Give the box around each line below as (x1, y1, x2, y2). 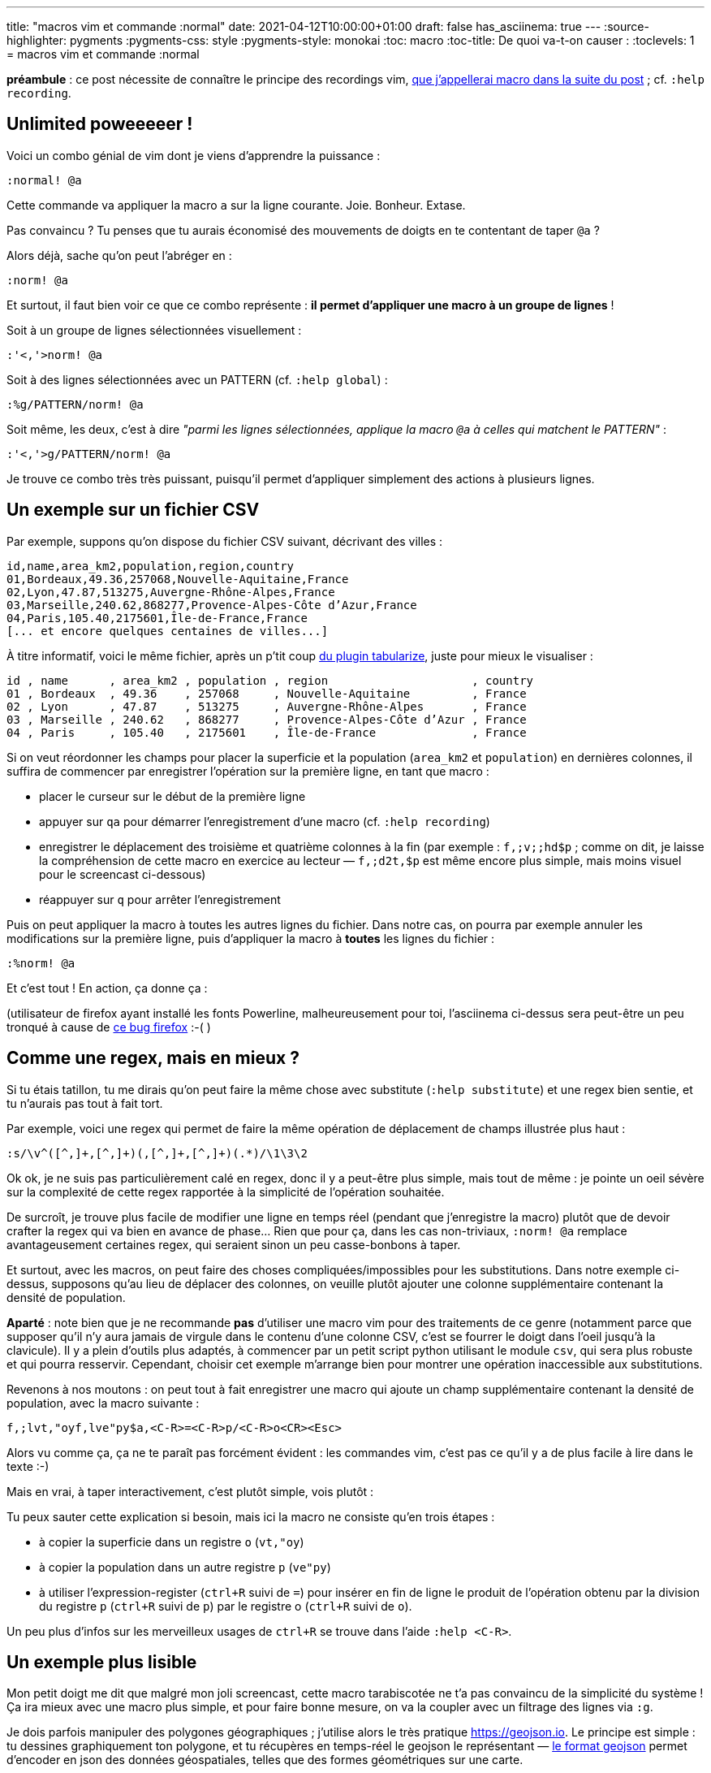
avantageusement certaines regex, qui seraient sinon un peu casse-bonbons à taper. (6, 1237, 461, 1252)
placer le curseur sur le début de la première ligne (39, 789, 306, 803)
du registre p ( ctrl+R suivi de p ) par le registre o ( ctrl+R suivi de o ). (39, 1598, 412, 1613)
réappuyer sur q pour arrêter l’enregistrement (39, 892, 281, 906)
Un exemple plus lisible (6, 1651, 197, 1672)
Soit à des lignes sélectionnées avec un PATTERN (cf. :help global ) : (6, 372, 388, 387)
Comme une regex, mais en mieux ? (6, 1048, 299, 1069)
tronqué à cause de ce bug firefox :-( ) (6, 1019, 211, 1034)
